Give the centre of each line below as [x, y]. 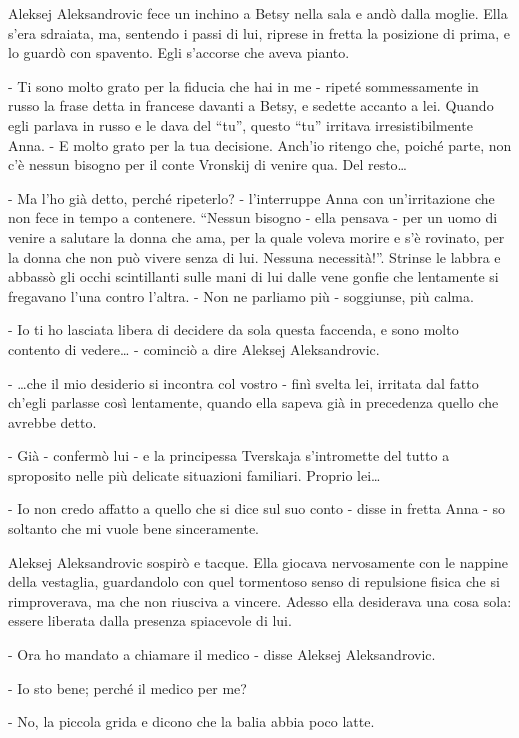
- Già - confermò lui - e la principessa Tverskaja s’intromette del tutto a [229, 455]
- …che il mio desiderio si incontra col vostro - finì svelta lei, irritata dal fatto [243, 382]
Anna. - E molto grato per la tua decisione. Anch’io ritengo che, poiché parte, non [260, 144]
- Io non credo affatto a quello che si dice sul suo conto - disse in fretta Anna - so [257, 508]
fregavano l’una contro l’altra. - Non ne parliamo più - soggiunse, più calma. [241, 295]
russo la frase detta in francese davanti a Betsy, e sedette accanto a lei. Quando [251, 105]
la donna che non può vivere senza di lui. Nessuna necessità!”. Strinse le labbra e [254, 256]
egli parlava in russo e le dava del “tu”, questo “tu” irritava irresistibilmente [240, 124]
